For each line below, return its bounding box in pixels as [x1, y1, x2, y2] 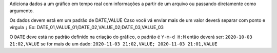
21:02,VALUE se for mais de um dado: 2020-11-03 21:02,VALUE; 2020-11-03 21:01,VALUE [9, 41, 217, 47]
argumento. [9, 8, 34, 14]
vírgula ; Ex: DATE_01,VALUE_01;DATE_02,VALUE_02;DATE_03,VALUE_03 [9, 24, 164, 31]
